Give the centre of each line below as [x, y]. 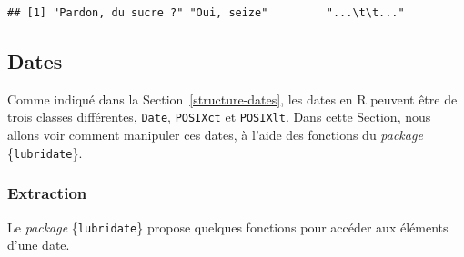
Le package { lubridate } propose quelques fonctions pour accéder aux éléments [228, 227]
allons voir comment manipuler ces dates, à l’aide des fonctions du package [215, 135]
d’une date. [39, 245]
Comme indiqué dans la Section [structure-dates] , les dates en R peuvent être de [232, 99]
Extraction [47, 193]
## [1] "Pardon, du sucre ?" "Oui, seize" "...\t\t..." [206, 13]
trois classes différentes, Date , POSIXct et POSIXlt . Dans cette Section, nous [219, 117]
